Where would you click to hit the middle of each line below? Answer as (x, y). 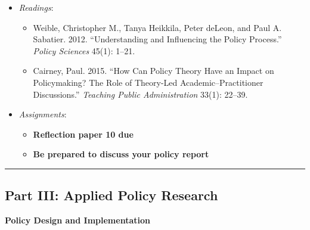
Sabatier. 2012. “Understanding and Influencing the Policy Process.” (157, 39)
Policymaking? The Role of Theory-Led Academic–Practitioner (148, 82)
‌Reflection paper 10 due (83, 134)
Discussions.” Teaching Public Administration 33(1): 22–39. (140, 94)
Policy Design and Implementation (77, 220)
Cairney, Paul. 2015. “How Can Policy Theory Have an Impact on (154, 71)
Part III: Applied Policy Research (111, 195)
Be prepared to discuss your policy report (121, 154)
